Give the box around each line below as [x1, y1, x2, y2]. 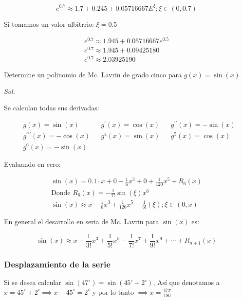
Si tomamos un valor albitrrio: [4, 18, 94, 29]
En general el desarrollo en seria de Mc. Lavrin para [4, 216, 159, 227]
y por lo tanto [92, 286, 134, 297]
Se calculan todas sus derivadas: [4, 102, 99, 112]
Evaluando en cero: [4, 159, 61, 169]
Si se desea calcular [4, 277, 61, 287]
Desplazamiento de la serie [4, 258, 111, 270]
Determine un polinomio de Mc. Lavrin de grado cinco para [4, 70, 182, 80]
